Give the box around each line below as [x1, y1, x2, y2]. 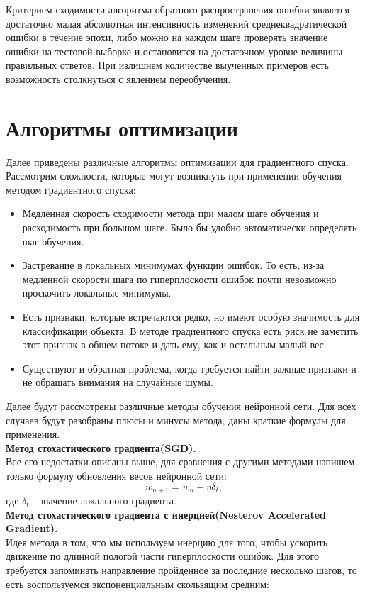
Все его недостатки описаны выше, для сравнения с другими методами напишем [6, 454, 355, 469]
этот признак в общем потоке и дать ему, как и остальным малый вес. [22, 337, 327, 352]
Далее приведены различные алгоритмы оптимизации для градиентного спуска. [6, 154, 349, 169]
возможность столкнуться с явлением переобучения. [6, 71, 231, 86]
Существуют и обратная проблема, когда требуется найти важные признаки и [22, 360, 356, 375]
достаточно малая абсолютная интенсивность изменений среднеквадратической [6, 16, 347, 31]
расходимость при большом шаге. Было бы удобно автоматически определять [22, 220, 357, 235]
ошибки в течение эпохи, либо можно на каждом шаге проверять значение [6, 30, 328, 45]
